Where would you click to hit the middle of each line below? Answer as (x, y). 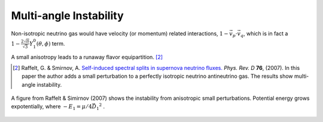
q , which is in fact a (264, 34)
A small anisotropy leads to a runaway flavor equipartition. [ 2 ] (87, 57)
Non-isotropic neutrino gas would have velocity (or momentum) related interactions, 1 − (120, 33)
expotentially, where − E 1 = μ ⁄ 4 (51, 107)
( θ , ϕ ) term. (51, 43)
